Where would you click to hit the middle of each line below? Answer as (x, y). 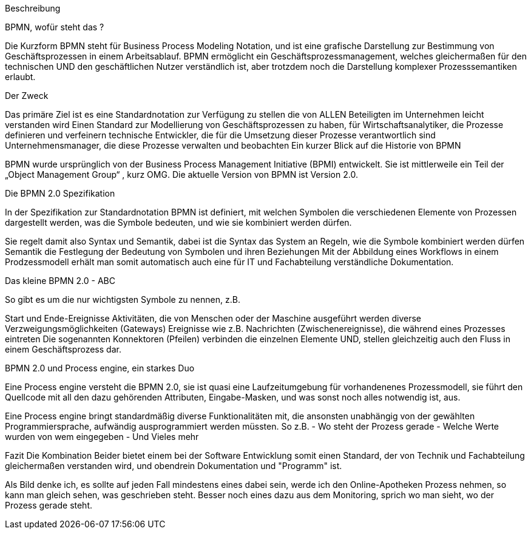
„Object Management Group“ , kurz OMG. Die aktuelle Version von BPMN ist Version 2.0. (181, 174)
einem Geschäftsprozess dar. (63, 349)
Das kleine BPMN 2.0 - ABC (60, 281)
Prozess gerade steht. (49, 505)
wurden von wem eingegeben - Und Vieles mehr (102, 437)
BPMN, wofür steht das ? (55, 27)
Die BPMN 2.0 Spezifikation (60, 193)
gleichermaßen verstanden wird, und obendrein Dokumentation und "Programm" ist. (174, 466)
